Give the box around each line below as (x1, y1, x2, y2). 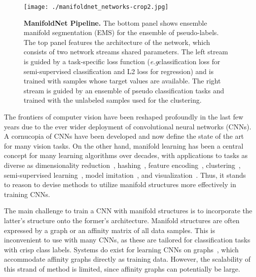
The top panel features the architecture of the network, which (24, 37, 210, 47)
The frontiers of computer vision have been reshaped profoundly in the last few (4, 112, 244, 121)
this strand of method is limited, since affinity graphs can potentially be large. (4, 263, 240, 274)
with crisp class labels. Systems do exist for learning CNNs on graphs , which (4, 244, 239, 254)
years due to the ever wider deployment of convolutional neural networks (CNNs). (4, 121, 252, 131)
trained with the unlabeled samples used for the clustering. (24, 95, 202, 105)
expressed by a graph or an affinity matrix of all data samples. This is (4, 225, 215, 235)
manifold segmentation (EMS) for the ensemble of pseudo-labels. (24, 27, 219, 38)
